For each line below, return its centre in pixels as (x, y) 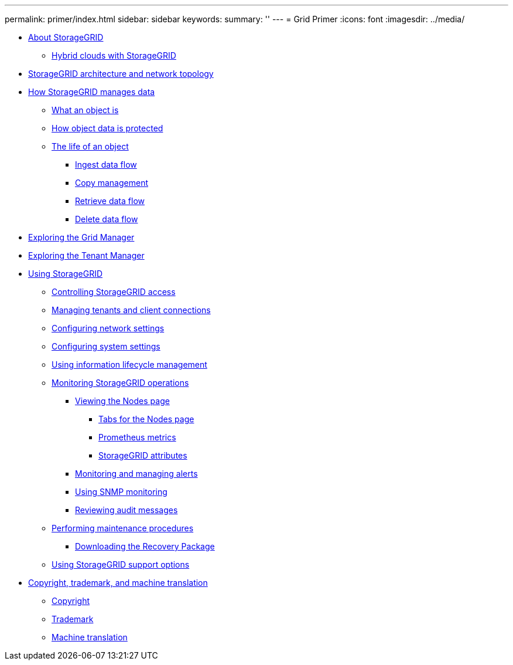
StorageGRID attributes (143, 455)
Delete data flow (107, 219)
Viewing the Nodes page (122, 401)
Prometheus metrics (137, 437)
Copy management (112, 183)
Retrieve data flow (110, 201)
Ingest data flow (106, 164)
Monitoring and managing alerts (136, 474)
